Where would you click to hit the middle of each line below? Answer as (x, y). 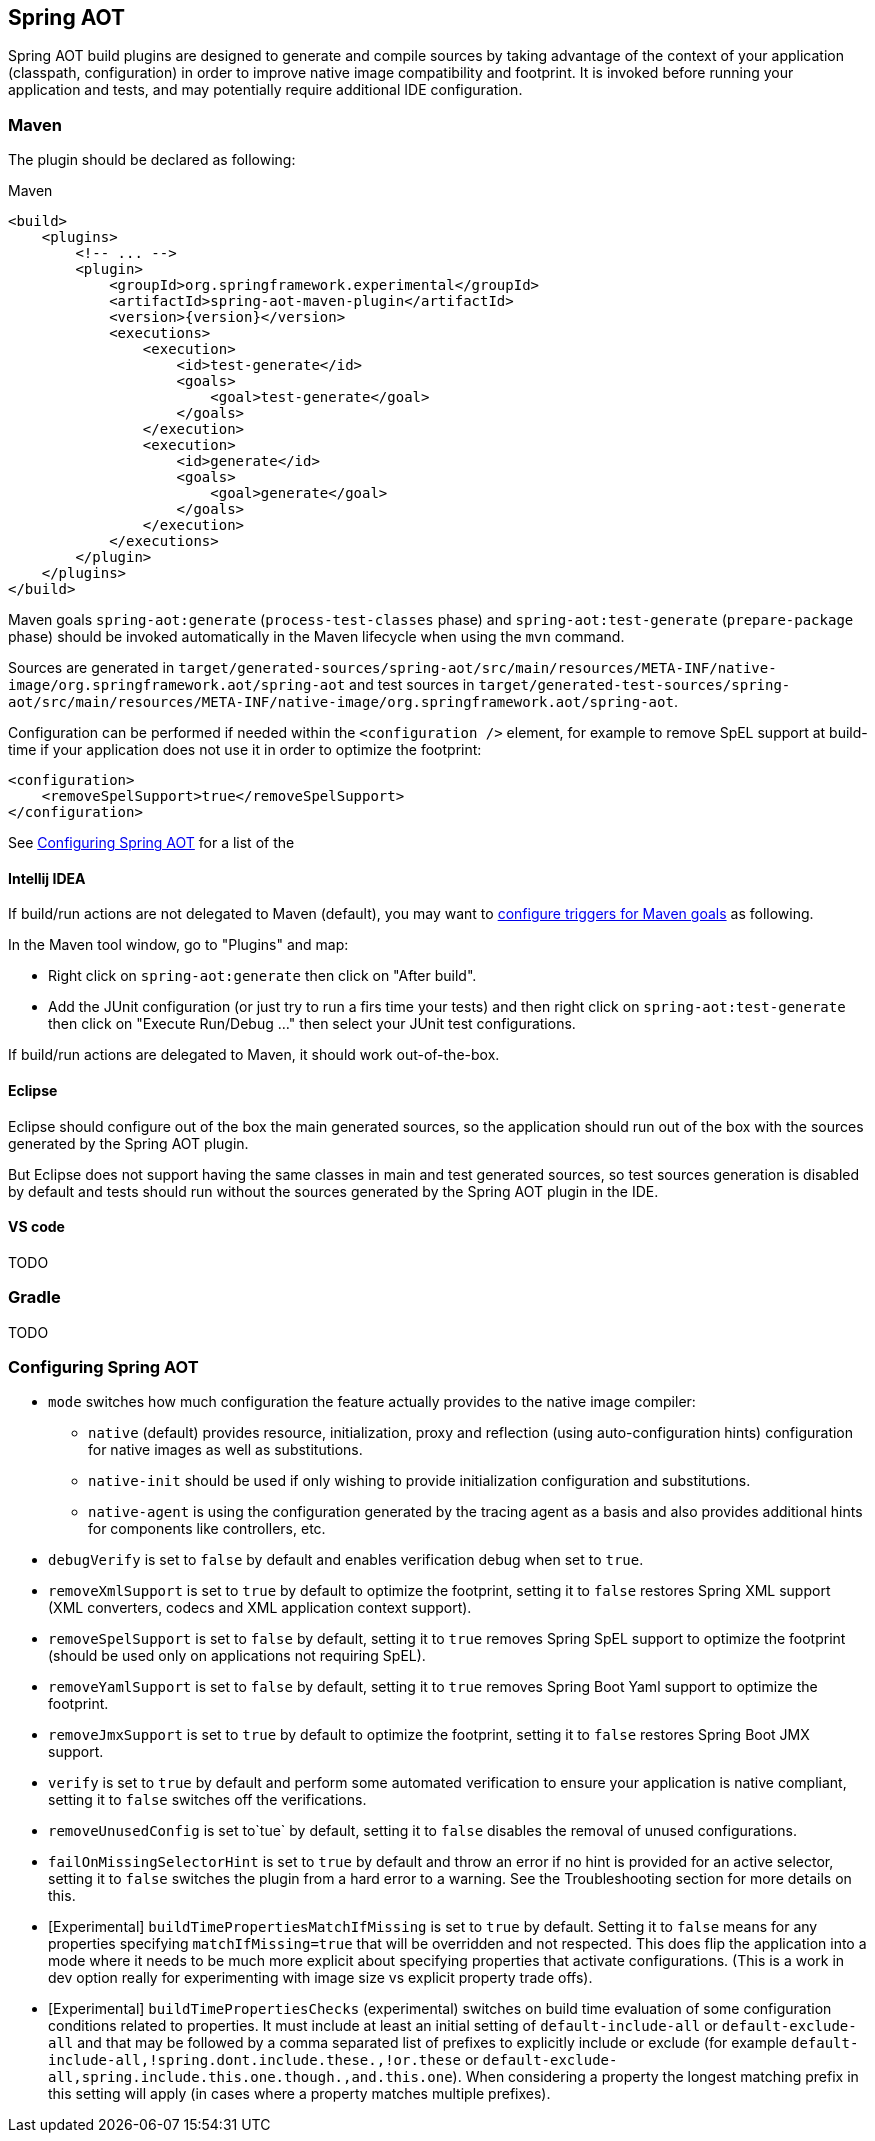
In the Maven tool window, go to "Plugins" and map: (178, 945)
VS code (36, 1227)
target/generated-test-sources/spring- (634, 685)
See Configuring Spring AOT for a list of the (151, 843)
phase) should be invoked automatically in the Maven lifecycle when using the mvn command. (316, 637)
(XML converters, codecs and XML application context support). (260, 1608)
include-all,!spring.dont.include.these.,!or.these (255, 2060)
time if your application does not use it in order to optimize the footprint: (245, 750)
